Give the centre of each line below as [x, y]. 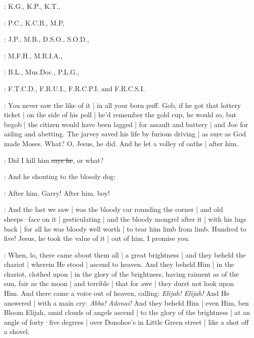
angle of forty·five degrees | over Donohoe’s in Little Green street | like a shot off [127, 322]
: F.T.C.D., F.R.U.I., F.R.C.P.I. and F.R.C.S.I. [75, 88]
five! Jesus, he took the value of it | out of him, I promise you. [97, 238]
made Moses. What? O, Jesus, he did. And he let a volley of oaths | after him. [121, 143]
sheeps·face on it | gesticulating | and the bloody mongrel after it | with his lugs [125, 219]
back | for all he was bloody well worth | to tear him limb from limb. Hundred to [125, 228]
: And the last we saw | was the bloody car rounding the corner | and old [114, 209]
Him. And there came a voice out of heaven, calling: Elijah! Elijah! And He [117, 293]
